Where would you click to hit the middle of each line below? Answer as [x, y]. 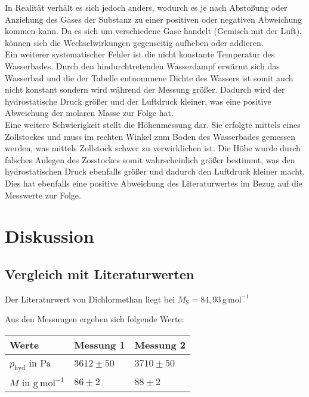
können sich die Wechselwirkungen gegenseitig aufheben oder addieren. [134, 42]
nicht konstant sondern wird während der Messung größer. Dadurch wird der [145, 89]
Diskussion [50, 236]
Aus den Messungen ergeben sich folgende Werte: [95, 319]
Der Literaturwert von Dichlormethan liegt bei [90, 299]
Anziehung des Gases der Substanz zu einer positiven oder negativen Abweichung [153, 19]
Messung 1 [100, 344]
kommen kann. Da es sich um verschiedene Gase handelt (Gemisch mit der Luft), [153, 31]
